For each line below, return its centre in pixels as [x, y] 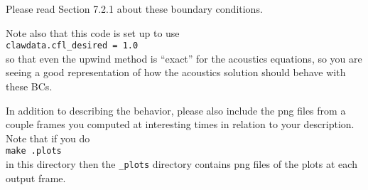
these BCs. [29, 86]
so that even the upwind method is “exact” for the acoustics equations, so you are [184, 58]
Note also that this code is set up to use [93, 32]
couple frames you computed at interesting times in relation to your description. [180, 124]
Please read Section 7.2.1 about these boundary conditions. [134, 9]
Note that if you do [48, 138]
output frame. [36, 178]
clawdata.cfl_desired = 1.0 [72, 46]
